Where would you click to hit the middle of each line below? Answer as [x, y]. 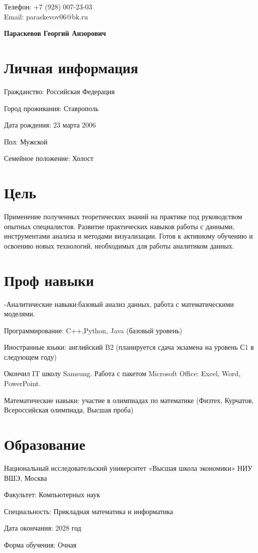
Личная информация [71, 67]
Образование [45, 444]
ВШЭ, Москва [26, 478]
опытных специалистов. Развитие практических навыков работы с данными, [119, 226]
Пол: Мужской [26, 141]
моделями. [20, 314]
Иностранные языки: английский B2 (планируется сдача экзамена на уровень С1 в [129, 347]
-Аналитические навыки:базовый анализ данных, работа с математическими [119, 304]
